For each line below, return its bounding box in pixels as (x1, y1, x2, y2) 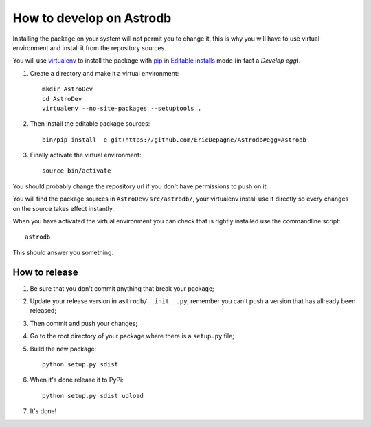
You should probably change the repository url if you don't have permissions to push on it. (12, 182, 269, 190)
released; (30, 307, 57, 315)
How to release (12, 266, 78, 278)
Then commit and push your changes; (30, 319, 137, 327)
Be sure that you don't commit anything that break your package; (30, 284, 214, 292)
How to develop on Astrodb (12, 10, 172, 25)
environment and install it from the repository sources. (12, 43, 166, 52)
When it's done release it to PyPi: (30, 375, 124, 384)
